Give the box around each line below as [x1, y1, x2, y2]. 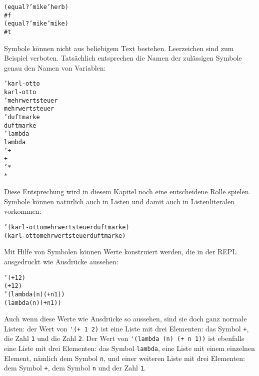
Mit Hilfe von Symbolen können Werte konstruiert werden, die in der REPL [4, 246, 237, 257]
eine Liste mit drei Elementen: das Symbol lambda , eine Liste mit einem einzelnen [4, 343, 255, 353]
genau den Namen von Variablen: [4, 62, 106, 73]
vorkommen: [4, 206, 41, 216]
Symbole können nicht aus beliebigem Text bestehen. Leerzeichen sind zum [4, 43, 234, 53]
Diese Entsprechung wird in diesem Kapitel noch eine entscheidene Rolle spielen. [4, 186, 251, 197]
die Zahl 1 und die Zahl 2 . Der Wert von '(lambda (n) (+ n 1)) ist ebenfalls [4, 333, 244, 343]
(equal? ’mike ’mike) [4, 20, 68, 28]
